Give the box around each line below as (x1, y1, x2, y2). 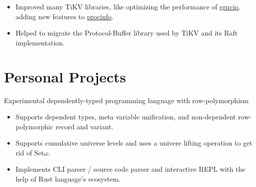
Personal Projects (4, 66, 126, 86)
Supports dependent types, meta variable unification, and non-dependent (15, 112, 236, 122)
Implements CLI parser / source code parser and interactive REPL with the (15, 164, 246, 174)
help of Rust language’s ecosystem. (15, 174, 121, 184)
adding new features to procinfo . (15, 11, 113, 21)
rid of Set (15, 147, 44, 157)
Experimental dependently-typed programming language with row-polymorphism (4, 95, 249, 105)
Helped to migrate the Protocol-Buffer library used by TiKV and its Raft (15, 28, 238, 38)
